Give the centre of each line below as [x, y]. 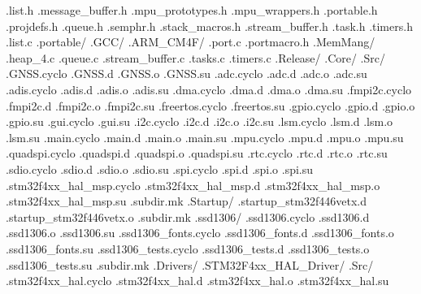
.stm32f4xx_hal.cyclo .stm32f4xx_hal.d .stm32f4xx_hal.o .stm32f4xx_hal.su [197, 281]
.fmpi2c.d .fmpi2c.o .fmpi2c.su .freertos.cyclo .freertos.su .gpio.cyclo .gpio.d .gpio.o [210, 105]
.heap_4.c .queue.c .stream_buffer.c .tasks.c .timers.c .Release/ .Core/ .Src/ [195, 57]
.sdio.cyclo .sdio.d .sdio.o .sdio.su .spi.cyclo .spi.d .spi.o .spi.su [160, 169]
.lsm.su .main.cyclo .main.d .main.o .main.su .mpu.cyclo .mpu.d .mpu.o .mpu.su [205, 137]
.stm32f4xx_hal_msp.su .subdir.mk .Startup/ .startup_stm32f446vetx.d [186, 201]
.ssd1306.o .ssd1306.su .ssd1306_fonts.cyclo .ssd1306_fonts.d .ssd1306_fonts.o [200, 233]
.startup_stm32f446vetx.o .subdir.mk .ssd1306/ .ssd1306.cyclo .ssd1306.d [188, 216]
